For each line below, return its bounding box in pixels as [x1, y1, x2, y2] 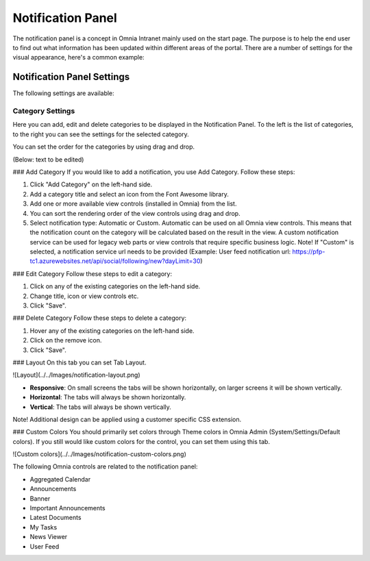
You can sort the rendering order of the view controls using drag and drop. [29, 209, 241, 217]
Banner [29, 494, 51, 503]
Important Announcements [29, 504, 106, 512]
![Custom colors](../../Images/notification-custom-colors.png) [12, 450, 186, 458]
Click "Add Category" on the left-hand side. [29, 180, 153, 188]
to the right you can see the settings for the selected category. [12, 130, 190, 138]
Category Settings [12, 106, 75, 116]
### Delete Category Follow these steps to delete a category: [12, 314, 187, 322]
